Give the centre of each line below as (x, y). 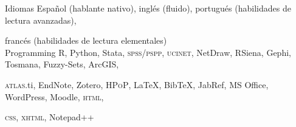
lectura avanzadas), (41, 20)
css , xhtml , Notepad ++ (50, 117)
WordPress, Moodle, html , (54, 96)
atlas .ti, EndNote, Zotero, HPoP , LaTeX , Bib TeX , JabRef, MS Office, (137, 84)
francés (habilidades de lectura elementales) (86, 40)
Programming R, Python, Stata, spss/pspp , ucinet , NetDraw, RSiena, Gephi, (148, 52)
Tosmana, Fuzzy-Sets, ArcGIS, (62, 64)
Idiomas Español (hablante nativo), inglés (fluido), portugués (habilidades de (148, 8)
